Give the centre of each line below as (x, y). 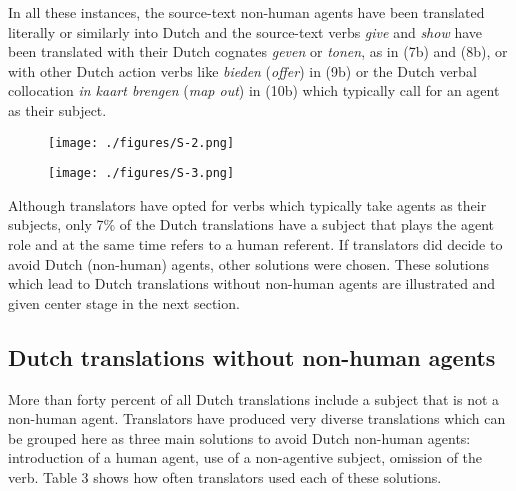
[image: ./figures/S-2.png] (141, 142)
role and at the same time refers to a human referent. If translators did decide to (255, 244)
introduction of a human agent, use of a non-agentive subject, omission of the (245, 457)
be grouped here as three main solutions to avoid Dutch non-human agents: (239, 437)
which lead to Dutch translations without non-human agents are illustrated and (252, 283)
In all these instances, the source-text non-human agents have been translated (246, 12)
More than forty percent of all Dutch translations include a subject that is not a (254, 398)
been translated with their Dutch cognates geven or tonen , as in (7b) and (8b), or (258, 51)
